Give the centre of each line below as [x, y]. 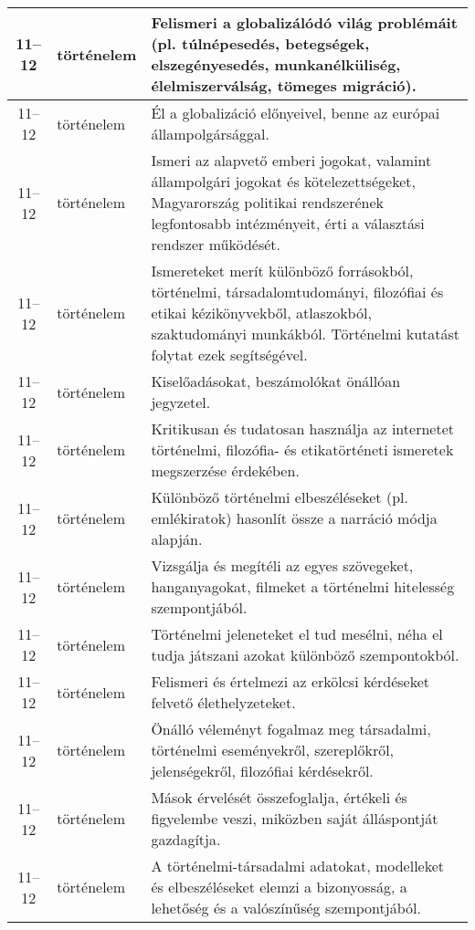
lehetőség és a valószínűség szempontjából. [286, 908]
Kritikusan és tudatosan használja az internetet [302, 428]
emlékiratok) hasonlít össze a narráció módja [294, 518]
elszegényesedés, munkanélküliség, [276, 64]
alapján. [177, 539]
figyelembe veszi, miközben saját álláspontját [295, 818]
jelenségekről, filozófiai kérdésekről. [262, 771]
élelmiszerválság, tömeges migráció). [284, 85]
